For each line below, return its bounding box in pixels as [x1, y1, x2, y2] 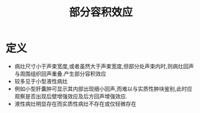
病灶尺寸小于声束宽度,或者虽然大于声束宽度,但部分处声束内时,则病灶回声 [14, 63, 194, 70]
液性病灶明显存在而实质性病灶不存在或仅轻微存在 [14, 100, 137, 107]
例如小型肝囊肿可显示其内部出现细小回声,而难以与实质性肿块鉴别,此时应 [14, 85, 193, 92]
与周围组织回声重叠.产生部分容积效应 [14, 70, 106, 77]
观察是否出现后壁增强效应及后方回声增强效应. [14, 93, 127, 100]
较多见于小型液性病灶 [14, 78, 68, 85]
